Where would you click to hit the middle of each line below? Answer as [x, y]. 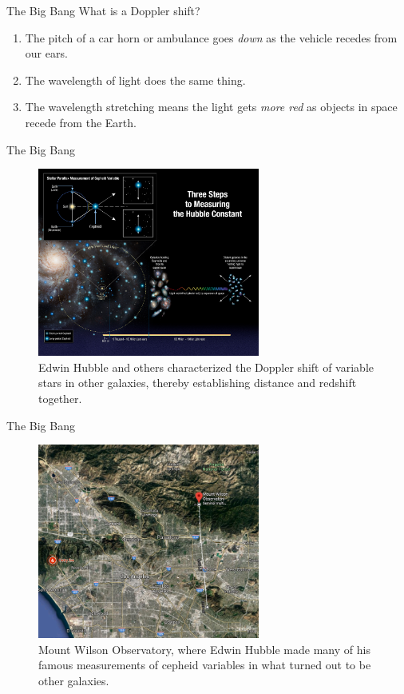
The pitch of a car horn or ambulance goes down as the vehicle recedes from [211, 37]
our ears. [46, 53]
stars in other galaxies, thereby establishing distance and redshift [198, 383]
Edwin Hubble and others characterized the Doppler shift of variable [206, 367]
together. [60, 399]
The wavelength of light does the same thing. [135, 80]
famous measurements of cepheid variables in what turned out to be [205, 665]
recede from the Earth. [81, 122]
